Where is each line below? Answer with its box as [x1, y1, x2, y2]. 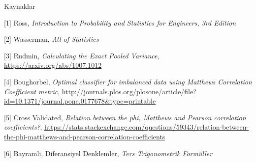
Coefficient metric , [4, 86, 60, 96]
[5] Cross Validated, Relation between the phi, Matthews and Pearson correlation [4, 112, 246, 122]
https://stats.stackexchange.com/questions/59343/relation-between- [44, 122, 249, 132]
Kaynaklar [4, 1, 35, 11]
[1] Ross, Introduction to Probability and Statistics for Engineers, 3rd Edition [4, 17, 236, 27]
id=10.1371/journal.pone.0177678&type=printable [4, 96, 156, 106]
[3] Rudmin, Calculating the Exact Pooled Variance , [4, 50, 160, 60]
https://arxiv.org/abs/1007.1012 [4, 60, 102, 70]
